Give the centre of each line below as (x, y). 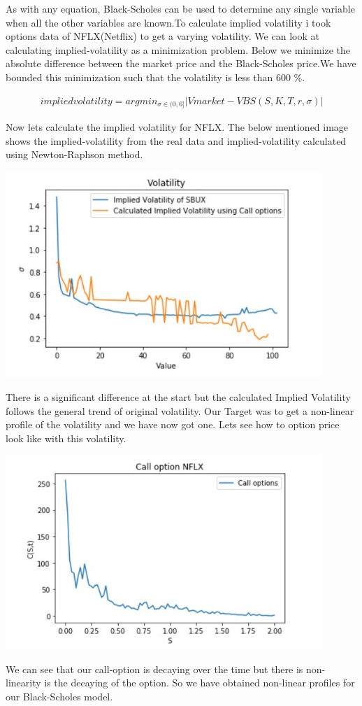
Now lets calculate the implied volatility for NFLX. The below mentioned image (177, 127)
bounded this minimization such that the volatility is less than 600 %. (155, 77)
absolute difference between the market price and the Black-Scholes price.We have (181, 63)
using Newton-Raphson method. (74, 154)
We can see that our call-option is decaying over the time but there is (154, 669)
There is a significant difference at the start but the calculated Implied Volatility (178, 397)
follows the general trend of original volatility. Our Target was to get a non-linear (180, 410)
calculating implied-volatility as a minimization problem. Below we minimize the (178, 49)
